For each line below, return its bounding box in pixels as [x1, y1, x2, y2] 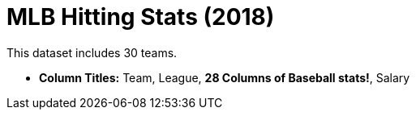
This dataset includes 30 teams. [6, 45, 178, 60]
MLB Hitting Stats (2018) [6, 3, 275, 31]
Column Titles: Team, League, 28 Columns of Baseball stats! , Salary [39, 70, 410, 85]
